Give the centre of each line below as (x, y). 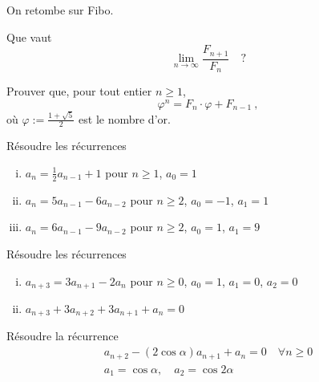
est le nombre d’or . (125, 118)
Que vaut (29, 37)
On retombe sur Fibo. (60, 10)
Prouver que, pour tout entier (79, 91)
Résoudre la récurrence (63, 336)
